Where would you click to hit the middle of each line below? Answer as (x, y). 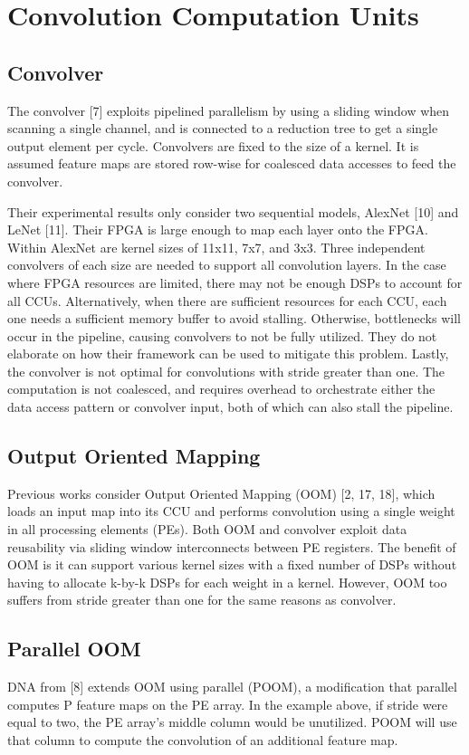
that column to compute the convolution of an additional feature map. (203, 740)
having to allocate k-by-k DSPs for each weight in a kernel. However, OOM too (227, 582)
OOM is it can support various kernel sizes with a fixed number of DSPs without (232, 564)
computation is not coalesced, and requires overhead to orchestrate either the (221, 389)
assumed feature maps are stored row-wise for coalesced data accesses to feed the (232, 163)
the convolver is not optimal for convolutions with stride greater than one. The (226, 371)
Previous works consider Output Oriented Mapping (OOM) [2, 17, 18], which (221, 493)
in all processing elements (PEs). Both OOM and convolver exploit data (207, 529)
